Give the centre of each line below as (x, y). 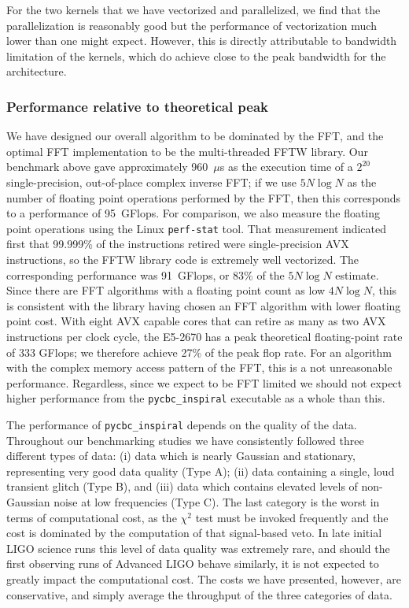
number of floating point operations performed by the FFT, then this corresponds (204, 197)
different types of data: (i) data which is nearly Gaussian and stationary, (181, 456)
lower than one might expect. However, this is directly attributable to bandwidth (202, 41)
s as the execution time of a (286, 167)
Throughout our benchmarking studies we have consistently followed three (185, 440)
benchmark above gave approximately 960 (107, 167)
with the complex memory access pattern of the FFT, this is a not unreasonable (199, 367)
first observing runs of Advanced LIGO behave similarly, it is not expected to (193, 564)
